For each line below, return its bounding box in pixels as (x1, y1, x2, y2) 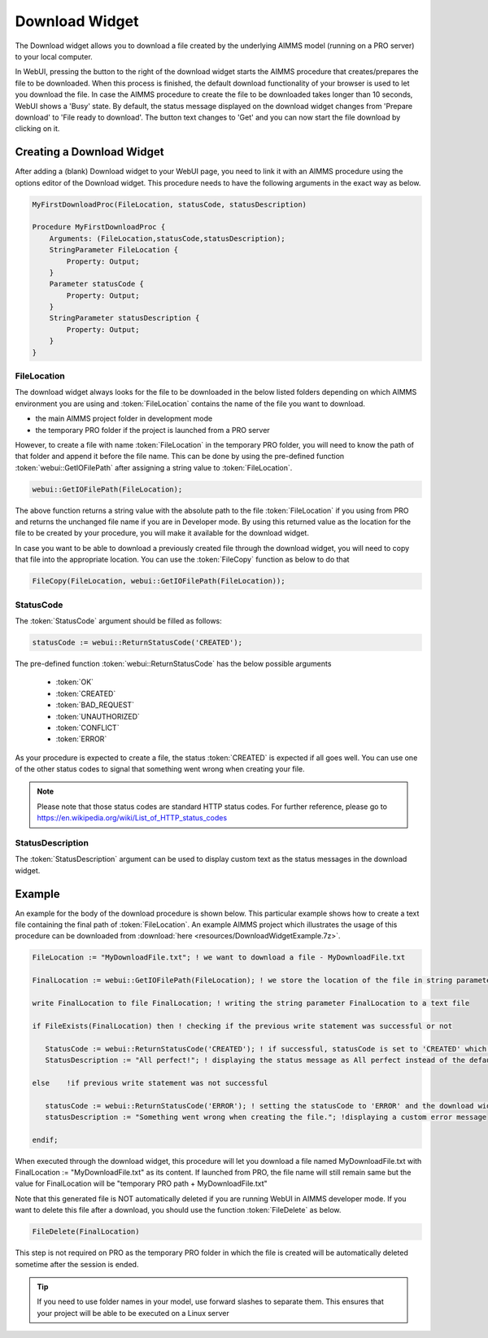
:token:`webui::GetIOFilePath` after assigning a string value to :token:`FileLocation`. (15, 462, 293, 472)
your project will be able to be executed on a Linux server (37, 1308, 229, 1318)
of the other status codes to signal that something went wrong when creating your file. (15, 764, 305, 774)
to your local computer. (15, 51, 93, 61)
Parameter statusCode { (49, 279, 144, 289)
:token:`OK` (55, 677, 94, 687)
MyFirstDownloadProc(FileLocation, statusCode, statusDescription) (32, 199, 307, 209)
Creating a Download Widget (15, 145, 164, 159)
